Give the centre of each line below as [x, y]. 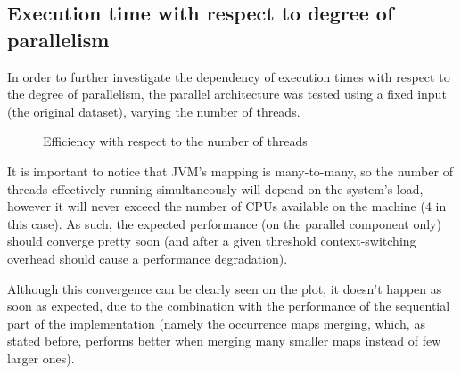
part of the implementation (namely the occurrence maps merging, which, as [216, 323]
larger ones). [41, 358]
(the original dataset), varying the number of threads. [154, 111]
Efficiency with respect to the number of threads [175, 141]
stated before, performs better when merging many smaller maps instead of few [224, 341]
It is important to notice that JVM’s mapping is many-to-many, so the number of [230, 171]
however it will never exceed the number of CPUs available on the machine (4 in [227, 206]
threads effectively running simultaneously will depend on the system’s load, [215, 188]
